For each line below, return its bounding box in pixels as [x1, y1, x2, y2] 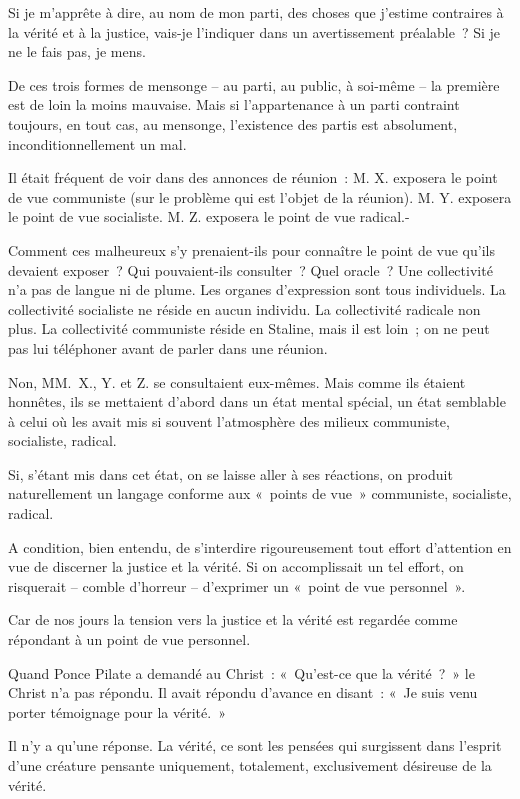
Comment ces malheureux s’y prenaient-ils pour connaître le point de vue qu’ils [8, 239, 495, 260]
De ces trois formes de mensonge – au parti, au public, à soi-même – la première [8, 74, 500, 95]
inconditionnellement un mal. [8, 133, 187, 154]
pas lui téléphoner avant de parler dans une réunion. [8, 337, 328, 358]
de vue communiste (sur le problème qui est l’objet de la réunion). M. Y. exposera [8, 186, 512, 207]
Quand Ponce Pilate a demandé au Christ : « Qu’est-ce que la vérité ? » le [8, 662, 475, 683]
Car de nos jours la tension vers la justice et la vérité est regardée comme [8, 609, 458, 630]
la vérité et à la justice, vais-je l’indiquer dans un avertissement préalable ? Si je [8, 21, 501, 42]
